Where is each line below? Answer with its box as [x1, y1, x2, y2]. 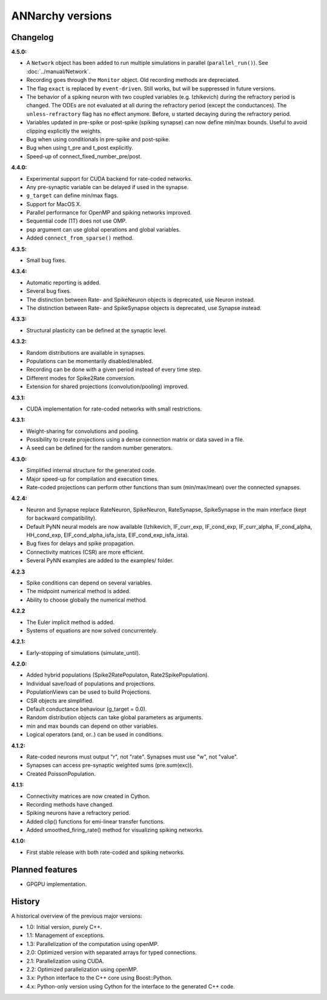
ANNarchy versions [11, 9, 112, 22]
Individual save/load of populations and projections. [26, 680, 156, 687]
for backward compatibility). [26, 514, 97, 522]
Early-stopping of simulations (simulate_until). [26, 649, 140, 656]
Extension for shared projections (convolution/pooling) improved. [26, 383, 189, 391]
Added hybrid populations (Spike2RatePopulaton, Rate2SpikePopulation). [26, 671, 209, 679]
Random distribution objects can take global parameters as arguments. [26, 714, 203, 721]
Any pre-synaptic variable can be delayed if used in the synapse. [26, 183, 189, 190]
